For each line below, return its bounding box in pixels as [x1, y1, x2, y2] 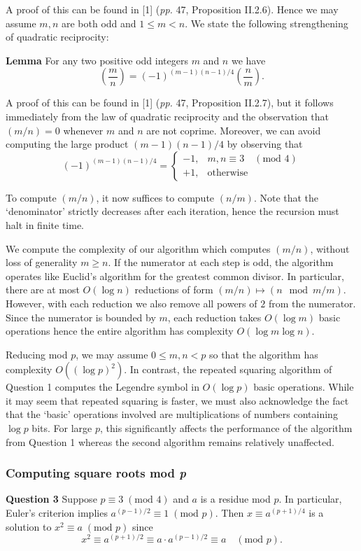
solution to [6, 519, 52, 533]
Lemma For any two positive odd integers [6, 53, 188, 67]
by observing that [227, 137, 303, 151]
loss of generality [6, 255, 78, 270]
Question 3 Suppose [6, 491, 97, 506]
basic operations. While [253, 379, 354, 394]
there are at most [6, 282, 80, 297]
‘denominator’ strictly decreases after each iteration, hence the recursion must [6, 204, 339, 218]
